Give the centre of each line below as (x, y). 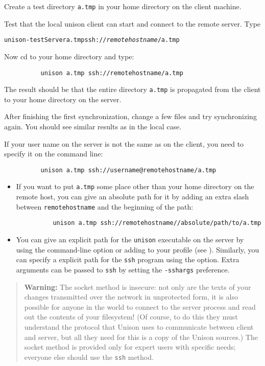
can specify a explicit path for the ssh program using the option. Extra (128, 259)
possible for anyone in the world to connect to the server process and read (140, 306)
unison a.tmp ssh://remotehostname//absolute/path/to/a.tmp (157, 223)
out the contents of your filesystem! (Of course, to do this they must (131, 317)
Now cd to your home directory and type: (69, 56)
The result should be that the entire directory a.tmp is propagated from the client (132, 89)
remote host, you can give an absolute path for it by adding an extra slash (132, 197)
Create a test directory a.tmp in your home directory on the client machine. (123, 6)
